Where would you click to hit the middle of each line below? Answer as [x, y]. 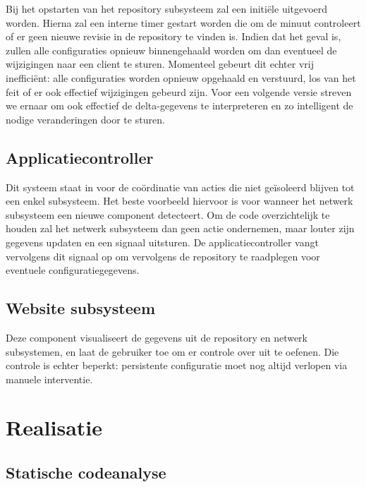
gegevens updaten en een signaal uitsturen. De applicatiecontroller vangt [162, 242]
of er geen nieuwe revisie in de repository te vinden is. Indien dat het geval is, [173, 36]
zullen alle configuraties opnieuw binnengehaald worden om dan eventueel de [171, 50]
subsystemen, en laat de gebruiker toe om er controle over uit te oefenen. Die [172, 351]
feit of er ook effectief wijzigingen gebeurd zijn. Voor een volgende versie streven [179, 91]
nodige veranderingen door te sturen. [85, 119]
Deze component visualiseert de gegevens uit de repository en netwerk [157, 337]
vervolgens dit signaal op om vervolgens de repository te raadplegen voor [163, 256]
